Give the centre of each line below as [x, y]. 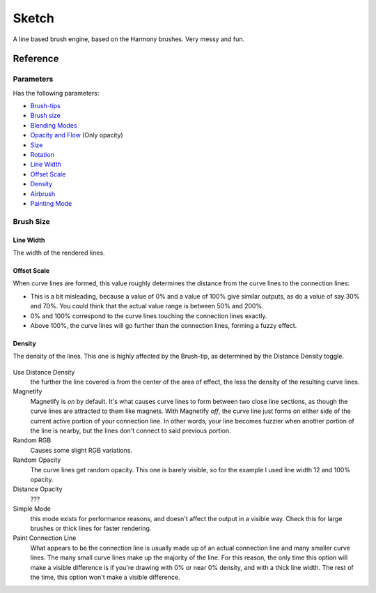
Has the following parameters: [56, 93]
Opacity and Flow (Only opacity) [77, 135]
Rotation [42, 155]
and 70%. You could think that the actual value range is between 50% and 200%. [147, 306]
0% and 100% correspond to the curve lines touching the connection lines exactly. [149, 316]
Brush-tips [45, 106]
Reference [36, 59]
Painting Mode [51, 203]
